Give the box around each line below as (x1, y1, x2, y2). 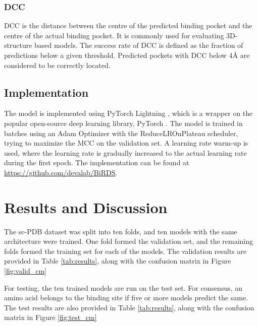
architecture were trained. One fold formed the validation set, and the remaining (4, 236, 253, 246)
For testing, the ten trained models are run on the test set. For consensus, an (4, 282, 243, 293)
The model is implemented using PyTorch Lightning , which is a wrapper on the (4, 108, 253, 118)
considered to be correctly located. (4, 59, 111, 70)
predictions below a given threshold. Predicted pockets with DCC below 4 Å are (4, 50, 250, 60)
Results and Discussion (4, 197, 168, 217)
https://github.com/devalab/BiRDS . (4, 167, 118, 177)
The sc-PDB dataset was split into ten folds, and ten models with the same (4, 226, 237, 236)
